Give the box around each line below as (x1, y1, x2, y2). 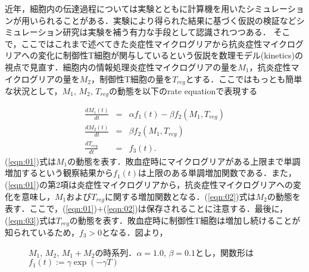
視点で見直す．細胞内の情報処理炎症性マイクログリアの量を (5, 60, 238, 73)
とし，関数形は (195, 246, 254, 258)
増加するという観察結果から (5, 166, 113, 179)
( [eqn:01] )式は (5, 154, 56, 167)
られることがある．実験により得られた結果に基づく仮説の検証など (38, 14, 296, 26)
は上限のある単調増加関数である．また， (138, 166, 296, 179)
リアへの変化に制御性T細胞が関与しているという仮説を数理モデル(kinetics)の (5, 49, 303, 61)
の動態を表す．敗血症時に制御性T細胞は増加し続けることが (69, 214, 301, 226)
